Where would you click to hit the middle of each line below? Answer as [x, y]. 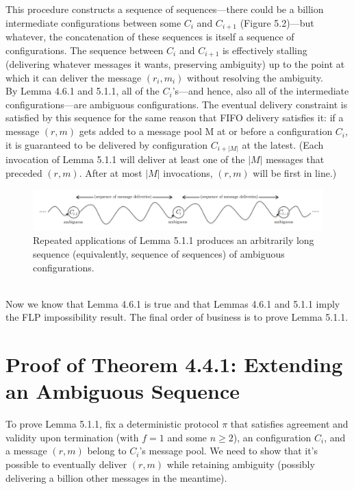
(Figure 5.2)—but [277, 22]
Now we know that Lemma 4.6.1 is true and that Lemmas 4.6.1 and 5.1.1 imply [173, 303]
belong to [107, 451]
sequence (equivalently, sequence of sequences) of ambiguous [159, 254]
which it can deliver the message [74, 77]
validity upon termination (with [72, 437]
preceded [24, 172]
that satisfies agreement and [289, 424]
